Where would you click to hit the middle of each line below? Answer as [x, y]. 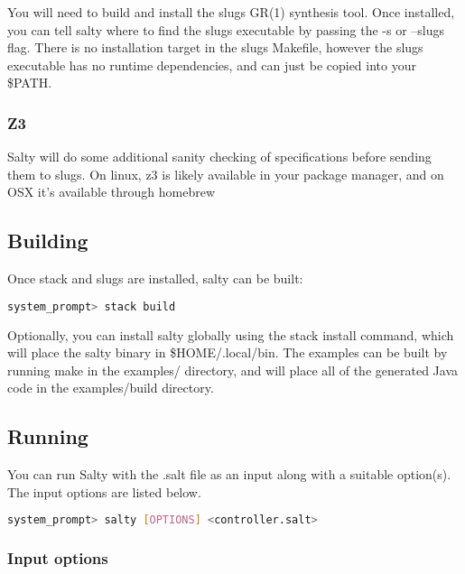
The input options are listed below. [104, 491]
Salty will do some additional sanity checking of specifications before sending [219, 157]
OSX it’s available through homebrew [112, 192]
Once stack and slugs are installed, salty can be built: [155, 278]
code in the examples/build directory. [111, 388]
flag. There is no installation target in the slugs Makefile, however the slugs [215, 47]
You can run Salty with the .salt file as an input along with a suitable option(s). [229, 474]
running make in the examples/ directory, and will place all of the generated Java [232, 370]
